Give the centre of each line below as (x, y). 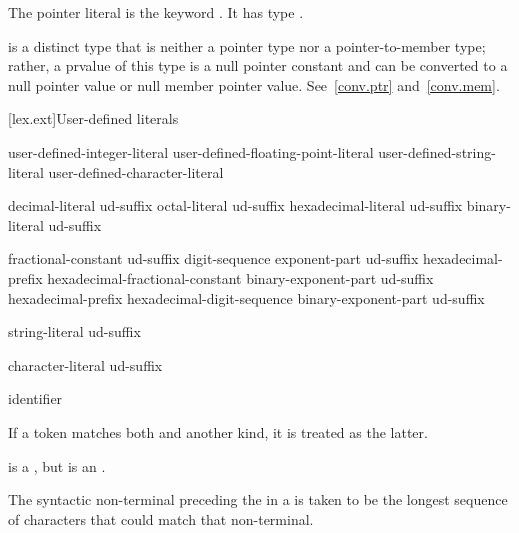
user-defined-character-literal (136, 171)
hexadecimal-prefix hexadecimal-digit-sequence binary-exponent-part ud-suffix (246, 297)
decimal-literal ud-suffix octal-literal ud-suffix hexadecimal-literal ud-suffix (235, 205)
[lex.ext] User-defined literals (93, 118)
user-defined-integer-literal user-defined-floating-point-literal (191, 151)
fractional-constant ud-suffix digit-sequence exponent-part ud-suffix (213, 258)
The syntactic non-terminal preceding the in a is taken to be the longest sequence (258, 499)
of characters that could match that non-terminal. (161, 518)
